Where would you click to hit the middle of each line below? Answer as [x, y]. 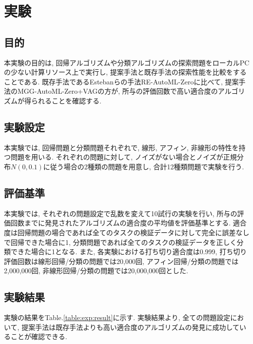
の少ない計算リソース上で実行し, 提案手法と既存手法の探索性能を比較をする [125, 72]
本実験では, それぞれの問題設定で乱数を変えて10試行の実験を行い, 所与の [121, 213]
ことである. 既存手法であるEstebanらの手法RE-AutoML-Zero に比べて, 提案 [121, 81]
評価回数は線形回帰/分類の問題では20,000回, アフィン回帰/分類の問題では [121, 261]
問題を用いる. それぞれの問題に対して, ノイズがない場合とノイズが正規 [124, 157]
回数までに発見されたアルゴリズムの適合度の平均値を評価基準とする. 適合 [128, 223]
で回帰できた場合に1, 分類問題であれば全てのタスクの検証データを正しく [120, 242]
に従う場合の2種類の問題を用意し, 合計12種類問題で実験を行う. [144, 166]
